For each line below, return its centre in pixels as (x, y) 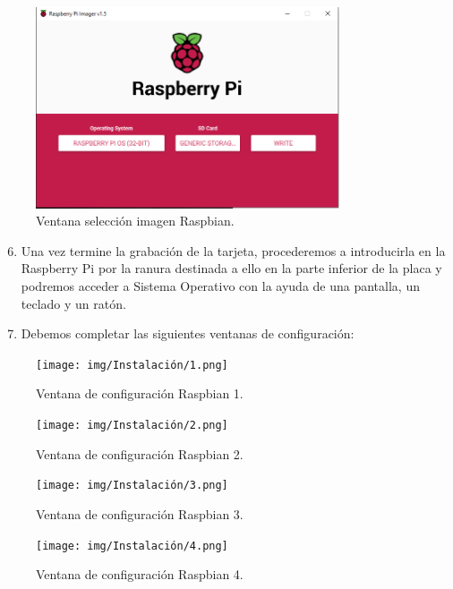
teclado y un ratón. (73, 303)
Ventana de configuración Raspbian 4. (140, 574)
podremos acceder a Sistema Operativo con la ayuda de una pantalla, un (220, 286)
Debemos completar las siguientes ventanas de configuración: (188, 333)
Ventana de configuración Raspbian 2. (140, 453)
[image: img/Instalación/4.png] (132, 546)
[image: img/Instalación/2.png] (132, 426)
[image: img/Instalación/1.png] (132, 365)
